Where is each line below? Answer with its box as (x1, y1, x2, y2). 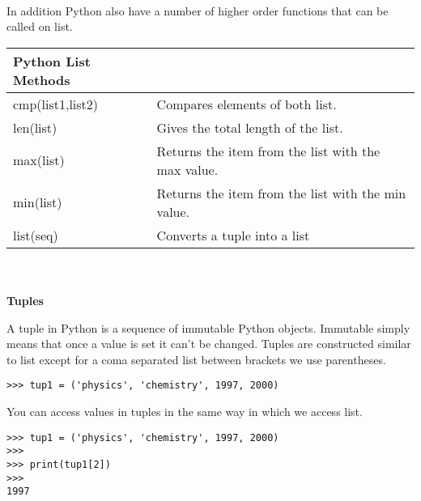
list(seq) (13, 225, 58, 244)
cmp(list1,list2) (13, 94, 99, 113)
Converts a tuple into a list (156, 225, 310, 244)
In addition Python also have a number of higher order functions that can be (6, 2, 389, 19)
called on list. (6, 18, 73, 35)
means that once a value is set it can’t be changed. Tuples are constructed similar (6, 335, 411, 352)
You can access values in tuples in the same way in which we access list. (6, 403, 363, 419)
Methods (13, 70, 70, 89)
